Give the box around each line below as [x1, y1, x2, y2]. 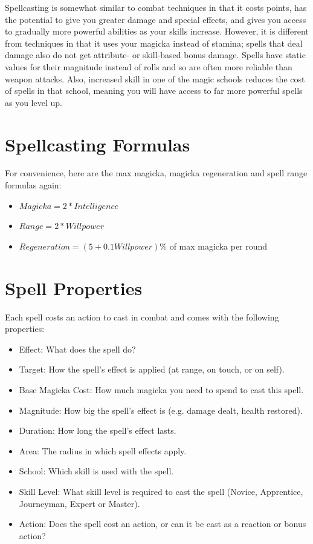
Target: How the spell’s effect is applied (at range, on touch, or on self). [19, 363, 285, 376]
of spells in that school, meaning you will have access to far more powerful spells [5, 84, 303, 97]
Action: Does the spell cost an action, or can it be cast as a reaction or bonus [19, 517, 306, 530]
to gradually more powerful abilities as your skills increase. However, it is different [5, 25, 309, 38]
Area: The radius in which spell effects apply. [19, 444, 187, 457]
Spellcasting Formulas [5, 131, 190, 156]
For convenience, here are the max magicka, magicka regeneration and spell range [5, 167, 308, 179]
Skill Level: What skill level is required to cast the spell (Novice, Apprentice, [19, 485, 303, 497]
